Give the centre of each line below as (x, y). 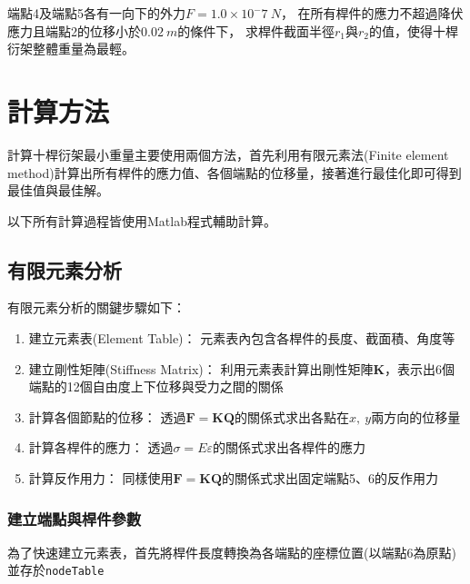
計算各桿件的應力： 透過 (101, 447)
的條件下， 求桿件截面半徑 (256, 30)
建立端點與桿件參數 (75, 518)
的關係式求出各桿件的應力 (289, 447)
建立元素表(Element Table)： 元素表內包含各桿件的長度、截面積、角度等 (242, 338)
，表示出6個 (420, 368)
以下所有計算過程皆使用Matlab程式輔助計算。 (142, 220)
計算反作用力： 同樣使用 (101, 478)
